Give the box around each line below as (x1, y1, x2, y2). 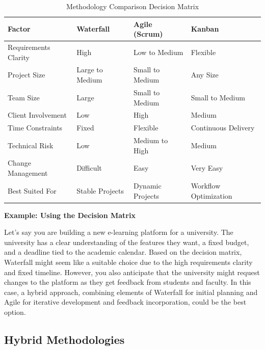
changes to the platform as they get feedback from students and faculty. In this (4, 277, 251, 287)
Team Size (8, 92, 40, 102)
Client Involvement (8, 110, 67, 120)
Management (8, 168, 48, 178)
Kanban (191, 23, 219, 34)
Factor (8, 23, 31, 34)
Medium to (134, 135, 168, 146)
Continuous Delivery (191, 122, 255, 133)
